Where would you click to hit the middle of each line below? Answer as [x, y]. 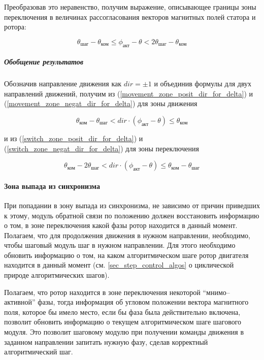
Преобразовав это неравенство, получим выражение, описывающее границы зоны [130, 7]
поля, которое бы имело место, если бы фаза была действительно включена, [122, 312]
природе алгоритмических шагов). [57, 275]
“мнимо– [216, 292]
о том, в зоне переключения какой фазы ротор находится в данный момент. [121, 225]
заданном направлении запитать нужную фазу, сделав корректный [106, 341]
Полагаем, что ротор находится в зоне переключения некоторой [102, 292]
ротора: [15, 27]
